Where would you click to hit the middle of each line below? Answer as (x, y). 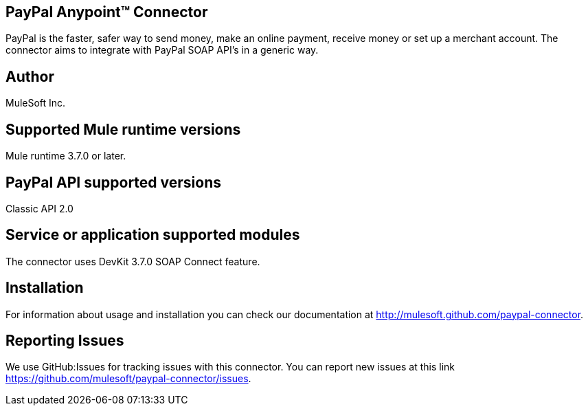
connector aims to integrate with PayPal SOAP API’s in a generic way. (162, 50)
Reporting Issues (65, 341)
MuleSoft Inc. (36, 103)
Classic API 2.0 (39, 208)
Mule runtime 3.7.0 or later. (66, 156)
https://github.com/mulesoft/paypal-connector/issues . (128, 379)
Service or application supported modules (153, 235)
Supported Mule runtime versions (123, 129)
